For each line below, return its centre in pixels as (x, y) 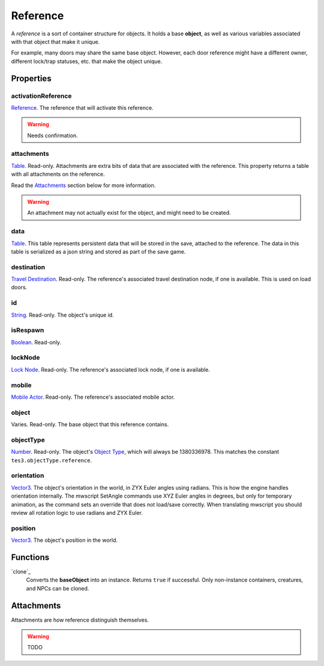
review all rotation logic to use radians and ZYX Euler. (77, 513)
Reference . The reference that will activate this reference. (82, 107)
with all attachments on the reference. (58, 174)
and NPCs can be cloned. (58, 588)
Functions (30, 557)
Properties (31, 78)
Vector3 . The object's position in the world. (64, 540)
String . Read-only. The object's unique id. (62, 315)
